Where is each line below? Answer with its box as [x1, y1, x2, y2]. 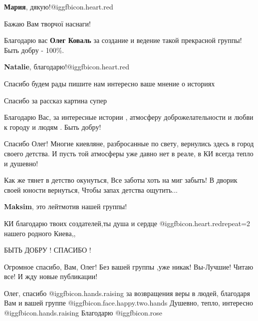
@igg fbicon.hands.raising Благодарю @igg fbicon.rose [4, 308, 163, 318]
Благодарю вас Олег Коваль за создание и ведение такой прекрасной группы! [4, 35, 242, 45]
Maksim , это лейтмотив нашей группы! [4, 201, 127, 212]
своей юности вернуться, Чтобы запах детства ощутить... [4, 184, 178, 195]
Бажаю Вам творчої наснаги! [4, 18, 91, 28]
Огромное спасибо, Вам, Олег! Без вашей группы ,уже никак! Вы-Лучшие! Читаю [4, 261, 254, 272]
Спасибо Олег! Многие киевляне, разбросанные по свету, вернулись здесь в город [4, 138, 254, 149]
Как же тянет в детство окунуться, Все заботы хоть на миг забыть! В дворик [4, 175, 238, 185]
